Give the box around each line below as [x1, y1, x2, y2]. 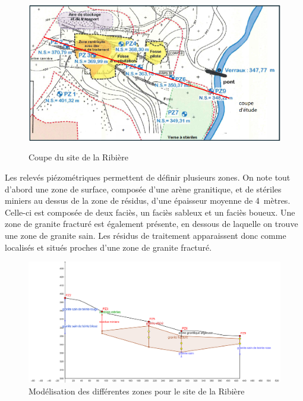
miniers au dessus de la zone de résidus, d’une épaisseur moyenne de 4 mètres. [5, 194, 291, 207]
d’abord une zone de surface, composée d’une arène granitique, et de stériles [5, 182, 282, 195]
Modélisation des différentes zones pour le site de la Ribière [29, 384, 245, 397]
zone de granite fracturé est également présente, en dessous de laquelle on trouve [5, 217, 298, 230]
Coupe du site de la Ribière [29, 151, 128, 163]
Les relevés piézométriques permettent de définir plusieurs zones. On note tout [5, 171, 291, 184]
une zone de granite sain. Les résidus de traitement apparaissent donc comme [5, 229, 286, 242]
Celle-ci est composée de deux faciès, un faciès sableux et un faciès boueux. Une [5, 206, 295, 218]
